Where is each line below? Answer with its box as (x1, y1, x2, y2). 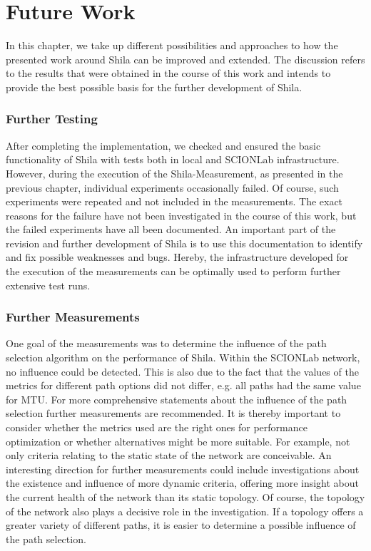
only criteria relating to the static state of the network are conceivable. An (6, 448, 332, 463)
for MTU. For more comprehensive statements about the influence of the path (6, 391, 347, 406)
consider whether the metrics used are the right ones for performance (6, 420, 308, 435)
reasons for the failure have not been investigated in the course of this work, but (6, 207, 357, 222)
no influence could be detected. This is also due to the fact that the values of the (6, 364, 359, 379)
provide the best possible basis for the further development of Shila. (6, 79, 303, 94)
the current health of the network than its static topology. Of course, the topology (6, 490, 365, 504)
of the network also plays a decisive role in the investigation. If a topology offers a (6, 503, 364, 518)
